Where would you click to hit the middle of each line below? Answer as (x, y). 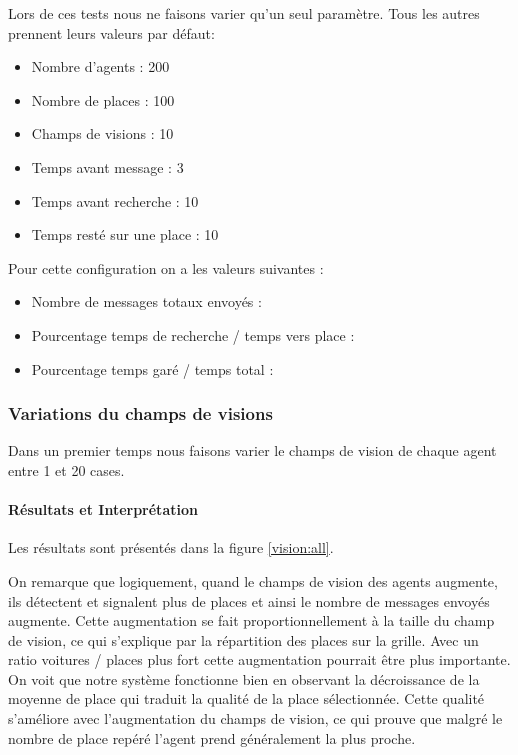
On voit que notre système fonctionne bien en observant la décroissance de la (244, 678)
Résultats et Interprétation (103, 509)
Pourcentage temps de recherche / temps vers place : (193, 334)
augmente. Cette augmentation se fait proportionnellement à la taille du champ (251, 620)
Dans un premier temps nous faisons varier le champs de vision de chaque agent (252, 450)
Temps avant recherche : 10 (115, 200)
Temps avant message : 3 (107, 166)
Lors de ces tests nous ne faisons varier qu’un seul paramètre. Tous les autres (244, 13)
